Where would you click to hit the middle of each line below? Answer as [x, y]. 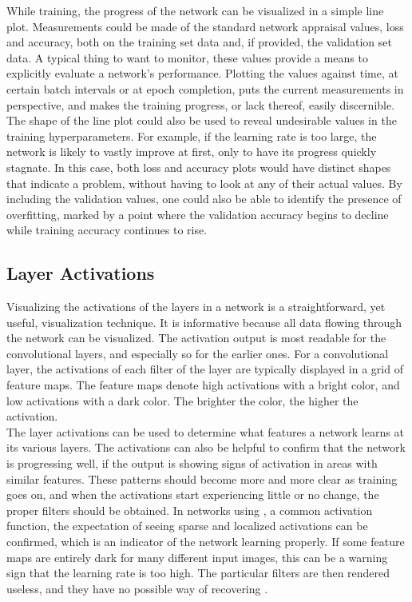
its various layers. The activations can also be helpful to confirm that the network [206, 447]
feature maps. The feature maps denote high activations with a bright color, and [203, 385]
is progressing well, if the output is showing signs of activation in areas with [192, 463]
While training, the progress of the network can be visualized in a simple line [195, 10]
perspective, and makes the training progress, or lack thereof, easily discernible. [201, 104]
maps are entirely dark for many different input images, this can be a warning [197, 557]
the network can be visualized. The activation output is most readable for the [196, 338]
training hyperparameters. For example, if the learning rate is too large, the [192, 136]
